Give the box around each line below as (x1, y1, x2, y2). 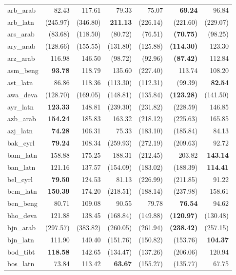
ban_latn (7, 162, 36, 172)
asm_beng (7, 65, 39, 75)
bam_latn (7, 149, 38, 160)
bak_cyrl (7, 138, 35, 148)
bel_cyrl (7, 174, 33, 184)
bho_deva (7, 210, 37, 220)
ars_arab (7, 29, 35, 39)
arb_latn (7, 17, 34, 27)
